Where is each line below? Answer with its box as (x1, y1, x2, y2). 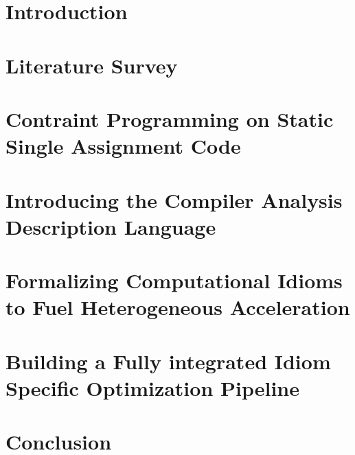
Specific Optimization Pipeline (5, 373, 300, 401)
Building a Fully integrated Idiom (5, 347, 331, 375)
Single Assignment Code (5, 132, 241, 160)
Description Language (5, 212, 216, 240)
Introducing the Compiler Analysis (5, 185, 343, 213)
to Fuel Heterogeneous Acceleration (5, 293, 350, 321)
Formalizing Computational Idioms (5, 266, 343, 294)
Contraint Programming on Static (5, 104, 334, 132)
